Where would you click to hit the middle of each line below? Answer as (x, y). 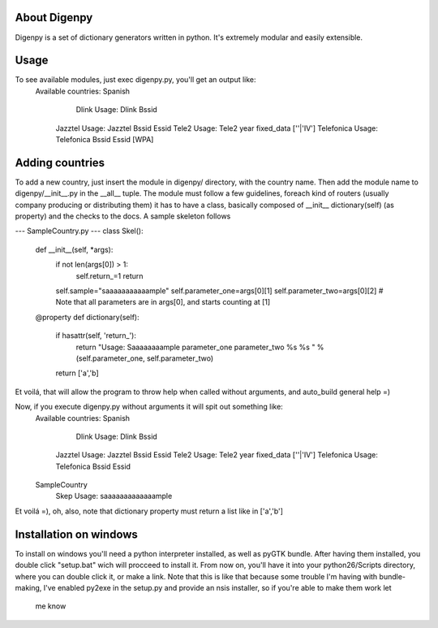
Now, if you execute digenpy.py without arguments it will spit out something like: (149, 407)
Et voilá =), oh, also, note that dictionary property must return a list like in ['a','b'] (149, 511)
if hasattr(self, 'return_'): (96, 336)
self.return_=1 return (109, 275)
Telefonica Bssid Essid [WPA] (105, 139)
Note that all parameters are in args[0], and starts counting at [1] (163, 302)
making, (28, 587)
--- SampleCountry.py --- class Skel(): (79, 231)
